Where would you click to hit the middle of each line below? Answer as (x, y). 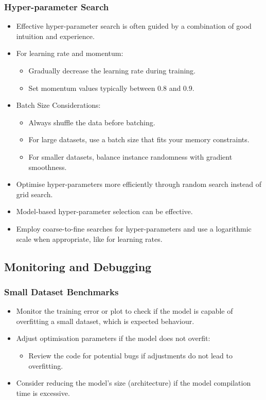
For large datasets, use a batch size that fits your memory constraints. (139, 139)
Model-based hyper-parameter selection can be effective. (104, 211)
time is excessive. (43, 393)
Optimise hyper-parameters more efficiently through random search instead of (139, 184)
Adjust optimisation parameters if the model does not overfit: (113, 338)
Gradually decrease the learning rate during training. (112, 70)
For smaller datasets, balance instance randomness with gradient (130, 156)
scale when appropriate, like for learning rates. (89, 239)
